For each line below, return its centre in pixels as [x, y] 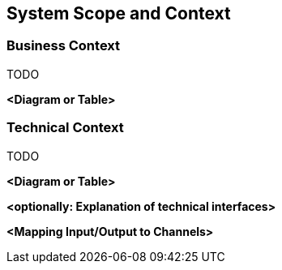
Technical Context [65, 128]
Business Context [64, 46]
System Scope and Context [119, 13]
